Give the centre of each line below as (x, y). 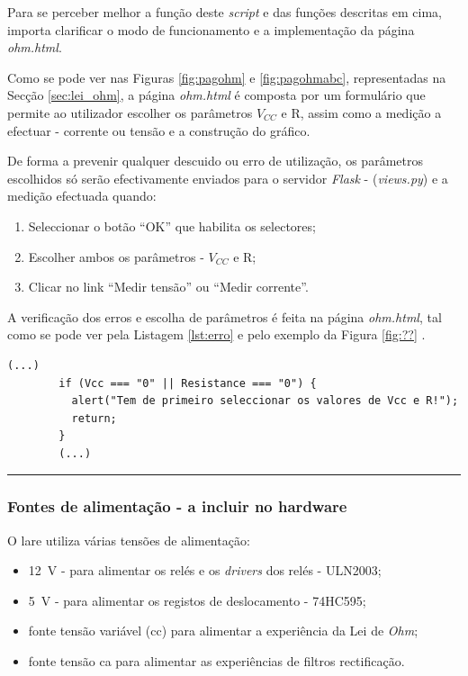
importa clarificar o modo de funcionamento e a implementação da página (211, 29)
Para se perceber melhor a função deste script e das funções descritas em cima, (225, 12)
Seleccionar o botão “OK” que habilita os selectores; (172, 225)
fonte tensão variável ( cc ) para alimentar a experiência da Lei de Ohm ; (223, 631)
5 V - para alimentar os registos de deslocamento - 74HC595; (197, 600)
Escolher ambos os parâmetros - (116, 256)
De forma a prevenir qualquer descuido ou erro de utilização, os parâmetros (215, 161)
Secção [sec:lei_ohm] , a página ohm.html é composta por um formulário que (216, 95)
